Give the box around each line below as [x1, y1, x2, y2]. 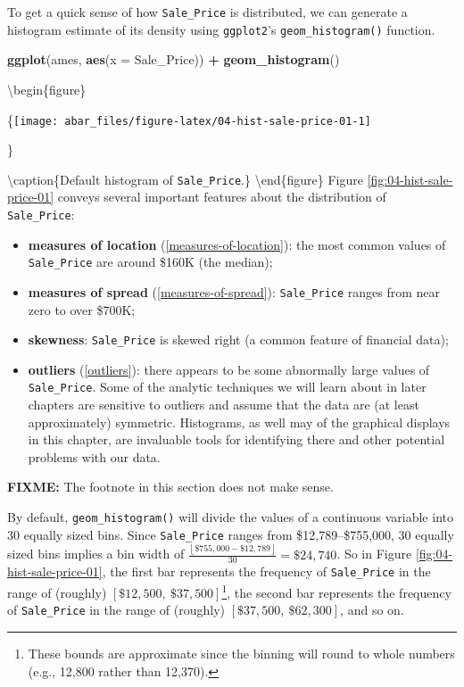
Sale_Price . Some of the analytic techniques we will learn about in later [28, 377, 427, 396]
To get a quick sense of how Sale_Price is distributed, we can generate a [7, 3, 408, 21]
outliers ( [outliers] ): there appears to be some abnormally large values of [28, 360, 430, 378]
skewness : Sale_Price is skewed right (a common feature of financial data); [28, 330, 449, 349]
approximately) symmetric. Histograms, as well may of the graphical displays [28, 412, 451, 431]
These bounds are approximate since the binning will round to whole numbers [28, 644, 455, 663]
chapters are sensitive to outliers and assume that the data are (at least [28, 395, 419, 414]
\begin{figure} [7, 79, 87, 98]
